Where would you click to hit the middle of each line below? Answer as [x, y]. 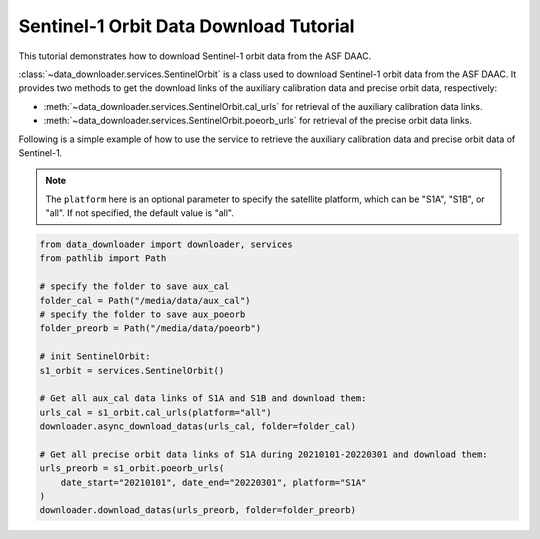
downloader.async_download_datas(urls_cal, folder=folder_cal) [198, 426]
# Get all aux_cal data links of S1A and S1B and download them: [203, 398]
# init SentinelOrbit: [95, 356]
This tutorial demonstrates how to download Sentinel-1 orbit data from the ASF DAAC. [195, 56]
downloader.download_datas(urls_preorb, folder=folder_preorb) [198, 510]
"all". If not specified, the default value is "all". [139, 213]
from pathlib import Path [103, 258]
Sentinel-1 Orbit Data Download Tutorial [186, 26]
